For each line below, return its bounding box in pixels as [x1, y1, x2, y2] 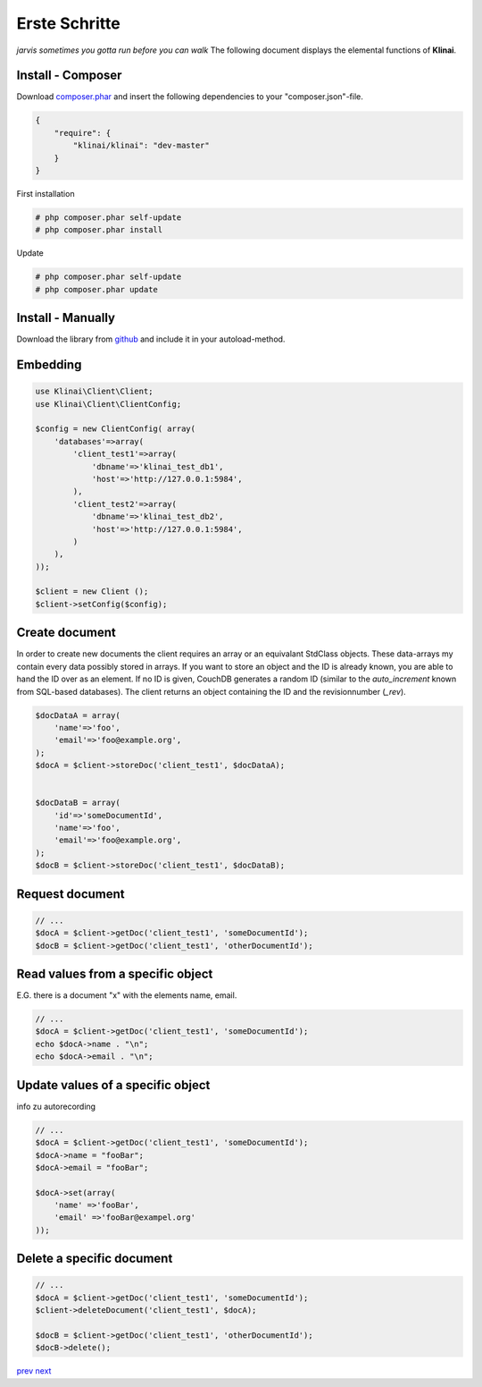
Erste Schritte [16, 13, 120, 33]
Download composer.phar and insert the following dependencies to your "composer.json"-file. [16, 91, 363, 102]
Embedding [16, 358, 82, 373]
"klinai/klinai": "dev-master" [72, 140, 210, 151]
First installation [16, 188, 75, 199]
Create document [16, 625, 116, 640]
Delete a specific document [16, 1251, 173, 1266]
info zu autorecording [16, 1101, 96, 1112]
